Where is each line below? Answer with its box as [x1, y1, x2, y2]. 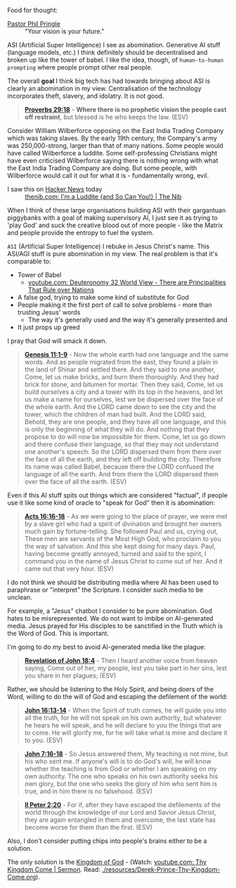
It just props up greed [17, 323, 81, 331]
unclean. [7, 593, 33, 601]
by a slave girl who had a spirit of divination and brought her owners [24, 520, 222, 528]
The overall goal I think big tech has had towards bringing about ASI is [7, 77, 211, 85]
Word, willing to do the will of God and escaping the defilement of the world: [7, 692, 228, 701]
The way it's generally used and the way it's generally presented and [27, 316, 228, 324]
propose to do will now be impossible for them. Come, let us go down [24, 433, 226, 440]
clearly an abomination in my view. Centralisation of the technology [7, 84, 202, 92]
